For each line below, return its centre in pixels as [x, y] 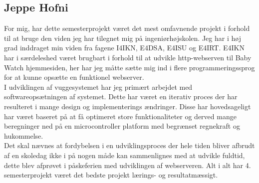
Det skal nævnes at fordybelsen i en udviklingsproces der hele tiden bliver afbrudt [129, 145]
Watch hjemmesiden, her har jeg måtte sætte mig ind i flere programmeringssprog [129, 67]
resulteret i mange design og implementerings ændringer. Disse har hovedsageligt [128, 106]
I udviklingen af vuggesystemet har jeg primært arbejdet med [98, 87]
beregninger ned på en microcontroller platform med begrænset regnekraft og [122, 126]
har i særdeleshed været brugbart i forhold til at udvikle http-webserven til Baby [128, 57]
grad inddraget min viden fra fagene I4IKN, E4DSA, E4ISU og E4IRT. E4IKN [125, 48]
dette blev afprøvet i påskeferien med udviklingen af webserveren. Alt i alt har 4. [128, 165]
